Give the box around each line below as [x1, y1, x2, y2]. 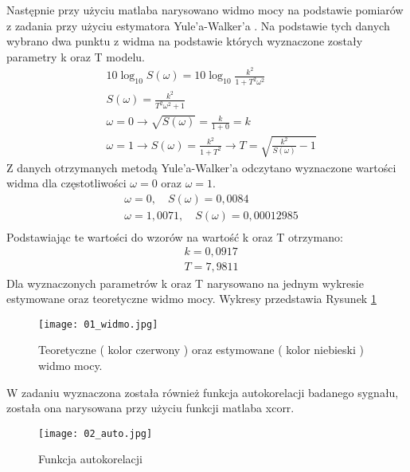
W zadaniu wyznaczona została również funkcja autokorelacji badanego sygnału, [6, 383, 399, 400]
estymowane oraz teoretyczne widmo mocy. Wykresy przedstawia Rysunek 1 [6, 290, 377, 307]
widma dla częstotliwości [6, 175, 127, 191]
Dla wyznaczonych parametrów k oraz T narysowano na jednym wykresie [6, 274, 364, 291]
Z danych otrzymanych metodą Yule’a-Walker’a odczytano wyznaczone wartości [6, 159, 396, 175]
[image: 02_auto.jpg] [38, 427, 153, 439]
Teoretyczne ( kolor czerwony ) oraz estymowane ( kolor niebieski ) [38, 341, 364, 358]
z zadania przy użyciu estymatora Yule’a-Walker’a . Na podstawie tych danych [6, 17, 390, 33]
